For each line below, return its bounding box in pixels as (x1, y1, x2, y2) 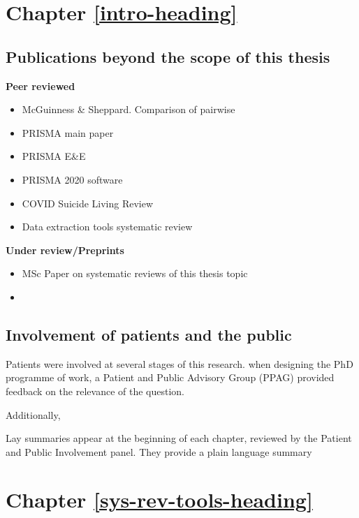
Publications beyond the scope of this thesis (6, 45, 330, 67)
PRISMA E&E (22, 149, 86, 163)
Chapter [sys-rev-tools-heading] (6, 485, 313, 514)
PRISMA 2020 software (22, 172, 123, 186)
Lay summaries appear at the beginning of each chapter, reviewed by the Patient (6, 431, 352, 445)
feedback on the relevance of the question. (6, 383, 184, 398)
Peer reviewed (6, 78, 75, 93)
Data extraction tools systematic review (22, 219, 193, 234)
